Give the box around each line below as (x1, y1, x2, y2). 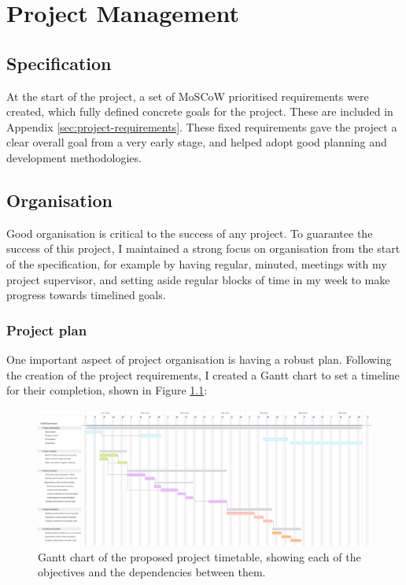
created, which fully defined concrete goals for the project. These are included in (6, 103, 393, 120)
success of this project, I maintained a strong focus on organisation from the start (6, 240, 400, 257)
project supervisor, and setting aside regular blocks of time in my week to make (6, 271, 390, 287)
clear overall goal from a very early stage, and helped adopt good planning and (6, 134, 387, 150)
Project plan (6, 320, 87, 339)
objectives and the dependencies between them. (38, 564, 266, 580)
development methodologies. (6, 149, 142, 165)
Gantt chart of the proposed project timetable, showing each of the (38, 548, 361, 565)
